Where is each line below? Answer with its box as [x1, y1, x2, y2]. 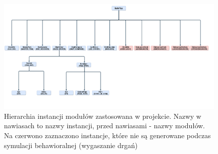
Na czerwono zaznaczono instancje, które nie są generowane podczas [4, 130, 211, 140]
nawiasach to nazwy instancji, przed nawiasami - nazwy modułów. [4, 120, 205, 131]
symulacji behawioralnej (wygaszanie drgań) [4, 140, 138, 150]
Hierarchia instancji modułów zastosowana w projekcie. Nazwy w [4, 110, 202, 121]
